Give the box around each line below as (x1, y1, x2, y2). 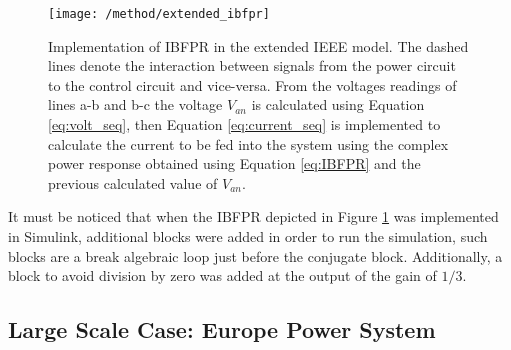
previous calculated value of (48, 172, 218, 193)
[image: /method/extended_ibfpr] (48, 7, 270, 21)
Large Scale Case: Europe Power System (8, 314, 436, 345)
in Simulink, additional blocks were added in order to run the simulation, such (8, 226, 488, 246)
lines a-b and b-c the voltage (48, 94, 223, 115)
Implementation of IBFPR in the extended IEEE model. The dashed (48, 35, 469, 56)
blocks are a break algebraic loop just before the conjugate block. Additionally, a (8, 245, 503, 266)
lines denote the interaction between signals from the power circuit (48, 55, 456, 76)
